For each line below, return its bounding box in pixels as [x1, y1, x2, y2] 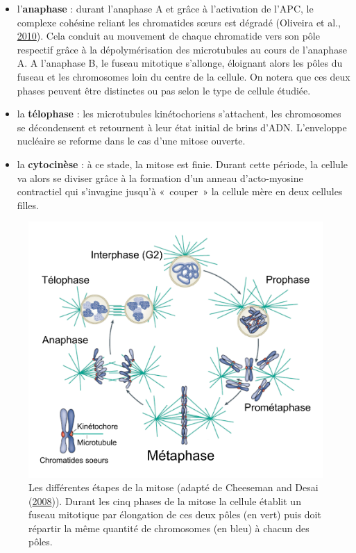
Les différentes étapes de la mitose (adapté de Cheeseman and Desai [28, 480, 319, 495]
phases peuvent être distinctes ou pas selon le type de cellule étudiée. [17, 83, 311, 97]
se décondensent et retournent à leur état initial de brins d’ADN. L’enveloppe [17, 119, 347, 134]
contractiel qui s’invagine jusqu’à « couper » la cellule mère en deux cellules [17, 184, 343, 199]
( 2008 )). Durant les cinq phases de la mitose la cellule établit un [28, 493, 301, 508]
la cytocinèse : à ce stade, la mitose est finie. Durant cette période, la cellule [17, 156, 348, 171]
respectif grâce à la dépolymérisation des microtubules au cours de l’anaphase [17, 42, 347, 56]
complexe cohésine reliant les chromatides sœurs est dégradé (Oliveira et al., [17, 15, 341, 29]
